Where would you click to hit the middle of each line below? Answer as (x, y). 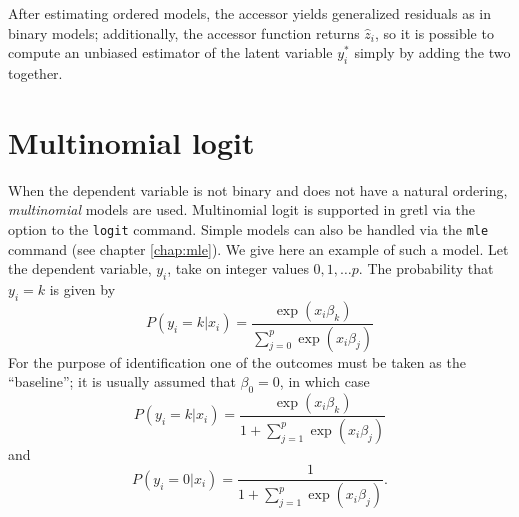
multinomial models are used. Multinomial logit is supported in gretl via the (242, 209)
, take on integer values (238, 268)
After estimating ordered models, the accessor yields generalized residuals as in (250, 13)
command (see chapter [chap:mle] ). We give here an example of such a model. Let (258, 248)
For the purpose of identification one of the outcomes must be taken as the (237, 361)
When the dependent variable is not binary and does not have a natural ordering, (258, 189)
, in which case (324, 381)
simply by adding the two (432, 52)
